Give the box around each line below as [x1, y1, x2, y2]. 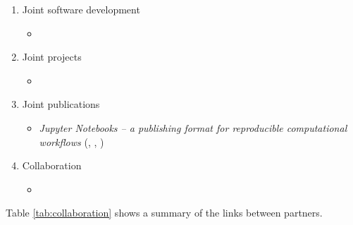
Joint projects [22, 49, 82, 64]
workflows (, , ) [39, 134, 104, 149]
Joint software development [22, 2, 140, 16]
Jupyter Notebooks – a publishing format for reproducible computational [39, 120, 347, 135]
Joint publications [22, 97, 100, 111]
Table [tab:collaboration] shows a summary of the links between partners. [6, 205, 323, 220]
